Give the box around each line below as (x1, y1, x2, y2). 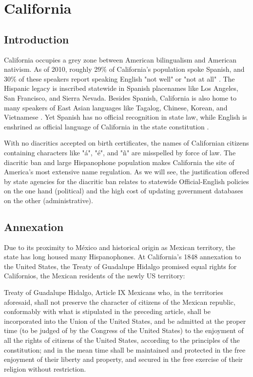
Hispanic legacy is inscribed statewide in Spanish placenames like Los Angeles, (4, 83, 238, 93)
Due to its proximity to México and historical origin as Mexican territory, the (4, 242, 235, 252)
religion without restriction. (4, 363, 86, 374)
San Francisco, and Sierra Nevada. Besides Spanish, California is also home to (4, 92, 237, 103)
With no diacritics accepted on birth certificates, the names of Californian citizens (4, 138, 249, 148)
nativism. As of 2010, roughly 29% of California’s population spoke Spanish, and (4, 64, 245, 74)
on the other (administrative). (4, 195, 93, 205)
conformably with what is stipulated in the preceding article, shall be (4, 306, 211, 316)
